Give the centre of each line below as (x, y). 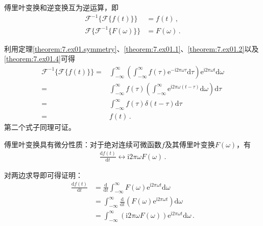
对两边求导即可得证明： (43, 175)
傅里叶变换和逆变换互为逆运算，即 (61, 7)
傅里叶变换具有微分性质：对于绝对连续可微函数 (83, 144)
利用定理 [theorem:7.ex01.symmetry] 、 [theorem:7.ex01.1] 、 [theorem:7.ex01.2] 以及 (131, 48)
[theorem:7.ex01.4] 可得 (40, 59)
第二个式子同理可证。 (40, 127)
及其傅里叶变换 (190, 144)
